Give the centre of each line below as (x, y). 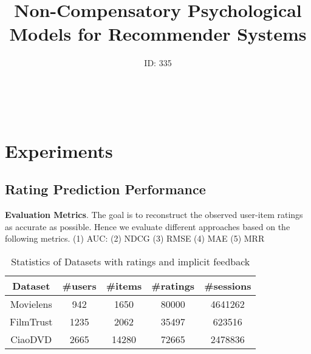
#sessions (228, 285)
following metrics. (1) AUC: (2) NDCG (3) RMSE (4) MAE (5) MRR (135, 238)
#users (79, 285)
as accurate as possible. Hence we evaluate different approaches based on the (148, 226)
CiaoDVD (31, 339)
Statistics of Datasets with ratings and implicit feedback (131, 261)
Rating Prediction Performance (105, 189)
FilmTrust (31, 321)
